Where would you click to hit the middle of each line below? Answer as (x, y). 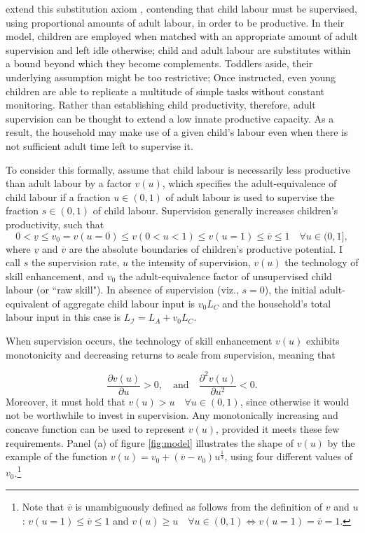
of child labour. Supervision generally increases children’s (215, 210)
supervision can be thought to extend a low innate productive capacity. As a (170, 118)
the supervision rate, (75, 262)
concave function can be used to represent (96, 429)
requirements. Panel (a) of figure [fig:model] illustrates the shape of (150, 442)
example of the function (57, 456)
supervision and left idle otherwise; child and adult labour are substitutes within (178, 49)
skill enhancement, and (55, 276)
